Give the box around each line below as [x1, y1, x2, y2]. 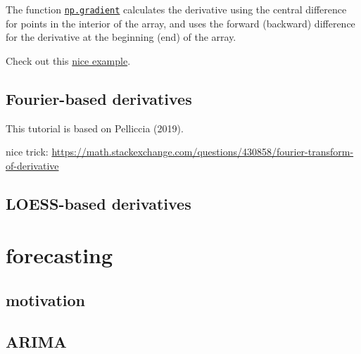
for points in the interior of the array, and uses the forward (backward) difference [6, 15, 355, 30]
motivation [6, 289, 86, 310]
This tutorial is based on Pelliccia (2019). [6, 120, 184, 135]
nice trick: [6, 144, 49, 159]
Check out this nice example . [6, 53, 131, 68]
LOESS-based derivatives [6, 192, 191, 214]
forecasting [6, 241, 113, 270]
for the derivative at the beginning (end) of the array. [6, 30, 236, 44]
